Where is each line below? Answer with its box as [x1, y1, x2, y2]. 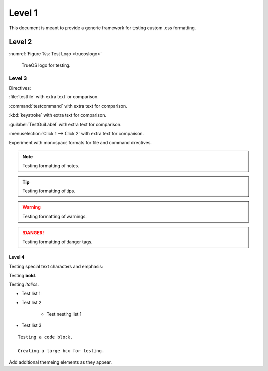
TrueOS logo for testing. [21, 62, 71, 68]
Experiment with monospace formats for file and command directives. [9, 140, 152, 146]
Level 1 [9, 7, 38, 18]
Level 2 [9, 38, 32, 46]
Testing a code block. [18, 334, 73, 340]
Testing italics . [9, 281, 39, 287]
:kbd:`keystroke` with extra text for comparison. [9, 112, 107, 118]
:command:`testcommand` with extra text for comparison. [9, 103, 127, 109]
